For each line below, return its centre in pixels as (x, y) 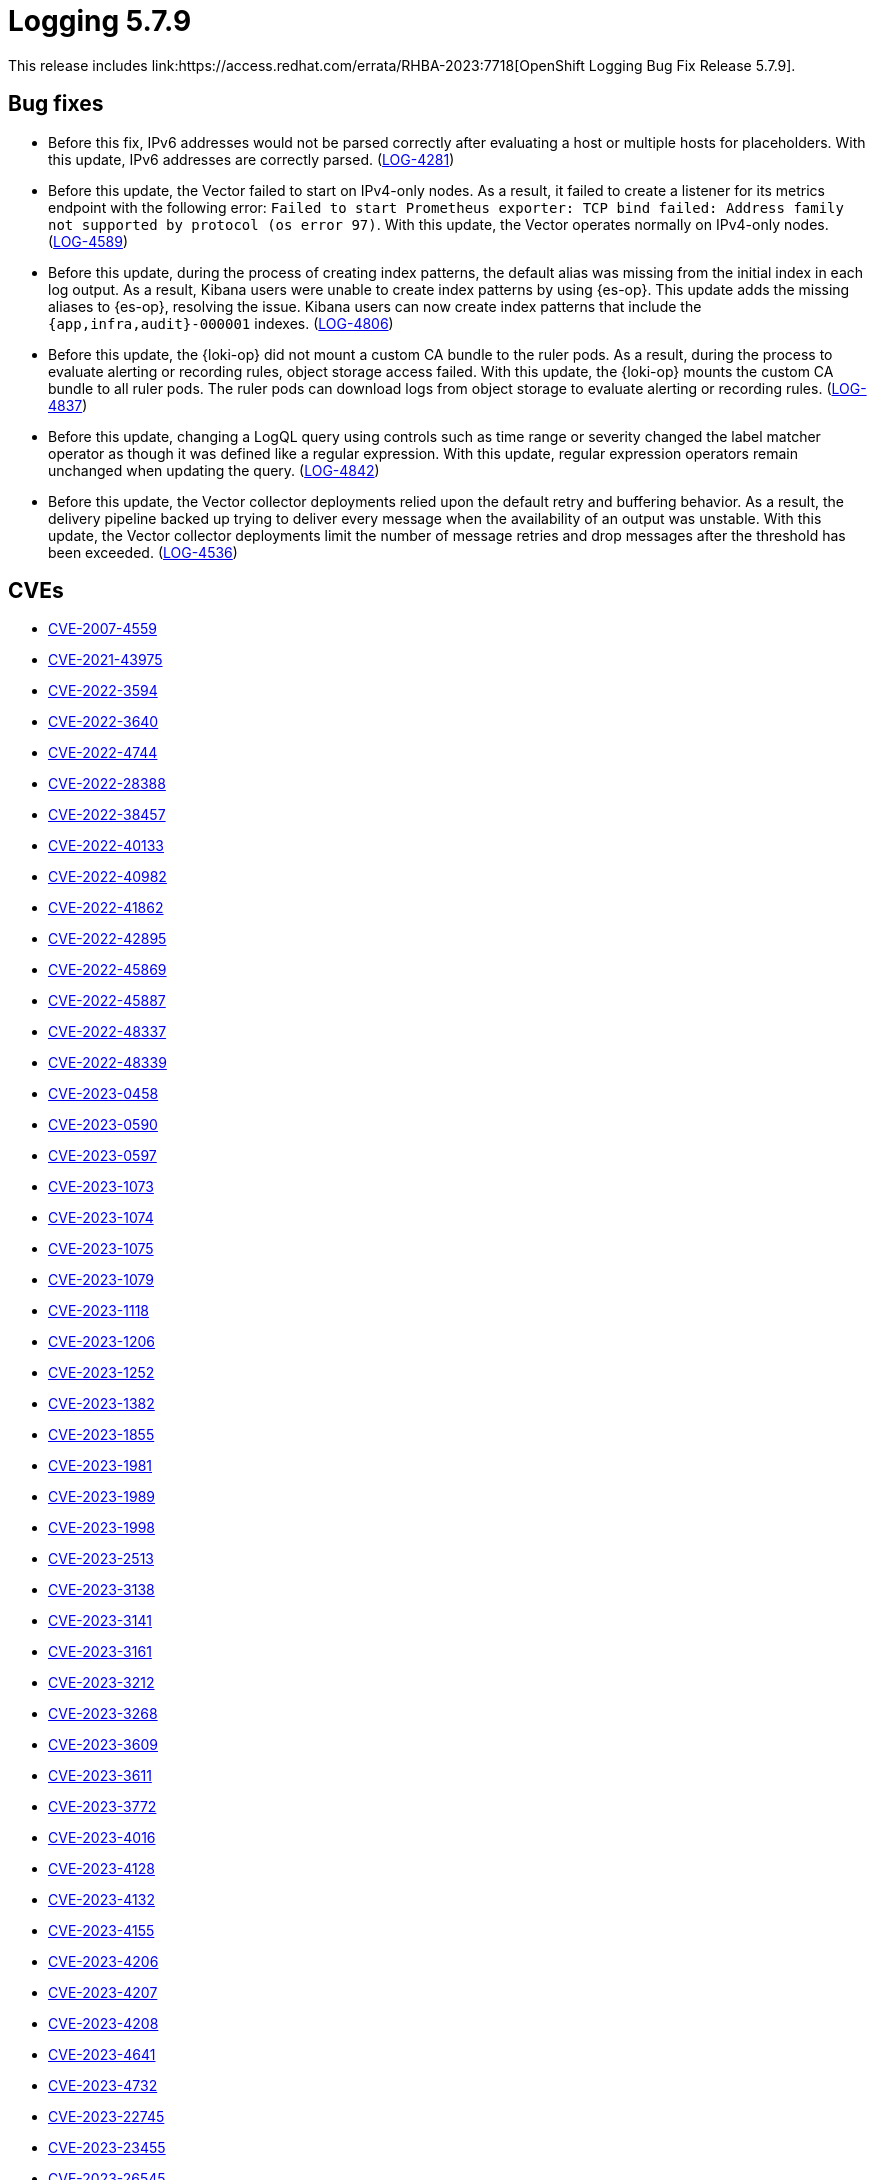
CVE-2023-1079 (101, 1280)
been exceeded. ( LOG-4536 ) (143, 552)
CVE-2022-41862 (106, 908)
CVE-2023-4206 (103, 1962)
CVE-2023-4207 (103, 1993)
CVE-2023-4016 (102, 1838)
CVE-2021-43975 (105, 660)
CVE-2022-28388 (107, 784)
